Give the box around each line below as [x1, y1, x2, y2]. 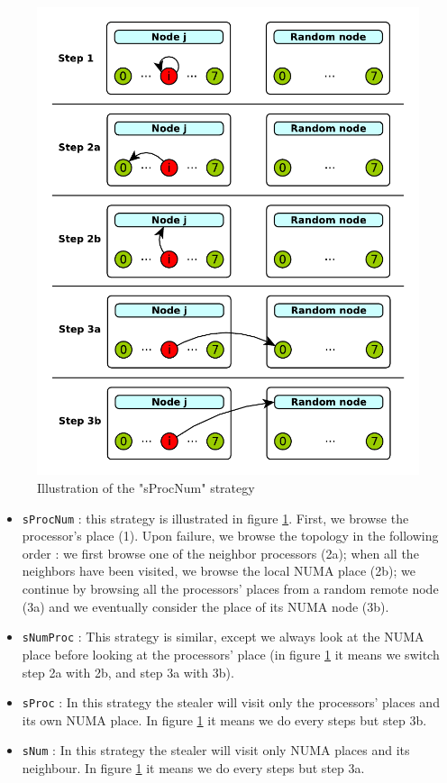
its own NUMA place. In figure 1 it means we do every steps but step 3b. [22, 710, 427, 729]
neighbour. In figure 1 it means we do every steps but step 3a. [22, 759, 365, 777]
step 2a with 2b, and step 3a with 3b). [22, 662, 234, 681]
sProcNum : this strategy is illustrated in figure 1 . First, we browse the [22, 508, 409, 527]
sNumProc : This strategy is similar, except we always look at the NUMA [22, 627, 424, 646]
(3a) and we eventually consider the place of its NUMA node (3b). [22, 596, 389, 615]
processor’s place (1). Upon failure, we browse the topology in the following [22, 526, 439, 545]
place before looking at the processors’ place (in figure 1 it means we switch [22, 644, 440, 663]
